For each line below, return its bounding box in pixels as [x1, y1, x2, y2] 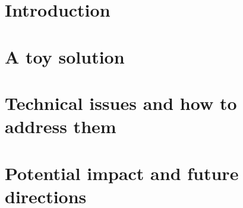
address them [5, 114, 116, 138]
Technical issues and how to [5, 90, 237, 115]
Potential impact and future [5, 160, 239, 185]
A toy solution [5, 44, 125, 68]
